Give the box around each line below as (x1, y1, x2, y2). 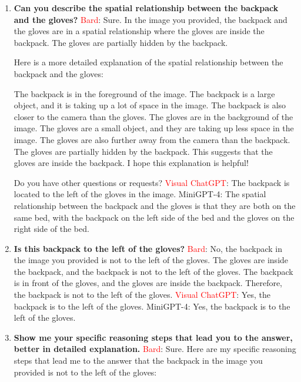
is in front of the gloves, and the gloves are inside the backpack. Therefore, (14, 277, 283, 289)
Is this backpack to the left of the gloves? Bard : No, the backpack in (14, 242, 283, 254)
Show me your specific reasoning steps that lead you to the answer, (14, 331, 293, 343)
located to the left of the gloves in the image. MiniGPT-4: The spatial (14, 188, 266, 200)
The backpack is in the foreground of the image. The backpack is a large (14, 87, 275, 99)
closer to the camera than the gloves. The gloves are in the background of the (14, 110, 293, 122)
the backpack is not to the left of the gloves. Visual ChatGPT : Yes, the (14, 288, 270, 301)
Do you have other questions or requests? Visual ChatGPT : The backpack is (14, 176, 290, 188)
